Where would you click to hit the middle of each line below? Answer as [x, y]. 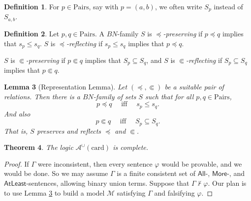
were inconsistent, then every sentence [95, 163]
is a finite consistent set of [156, 173]
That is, [16, 130]
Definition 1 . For [32, 6]
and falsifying [174, 192]
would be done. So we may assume [56, 173]
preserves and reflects [69, 130]
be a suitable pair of [194, 86]
